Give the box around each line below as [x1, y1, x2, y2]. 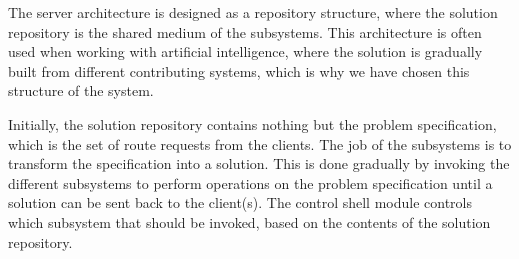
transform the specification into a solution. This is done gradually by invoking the [8, 153, 510, 174]
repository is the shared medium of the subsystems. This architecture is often [8, 21, 482, 42]
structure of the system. [8, 80, 154, 101]
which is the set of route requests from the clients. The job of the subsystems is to [8, 133, 512, 154]
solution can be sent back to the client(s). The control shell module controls [8, 192, 472, 213]
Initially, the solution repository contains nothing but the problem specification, [8, 113, 497, 134]
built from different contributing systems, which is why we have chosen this [8, 60, 470, 81]
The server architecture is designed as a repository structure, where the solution [8, 2, 498, 22]
